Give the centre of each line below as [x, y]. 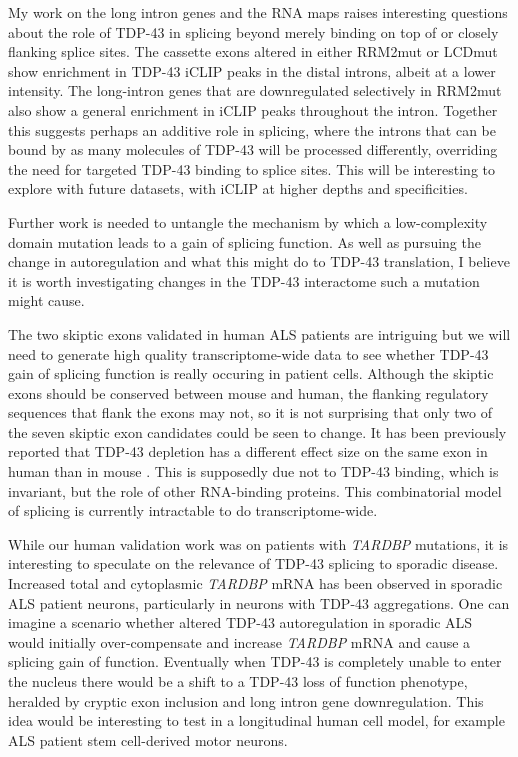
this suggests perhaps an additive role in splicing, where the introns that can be [252, 129]
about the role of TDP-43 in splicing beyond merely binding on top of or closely [253, 31]
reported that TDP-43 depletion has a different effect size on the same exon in [248, 451]
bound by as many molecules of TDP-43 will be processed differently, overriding [253, 149]
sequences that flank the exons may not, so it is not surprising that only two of [250, 412]
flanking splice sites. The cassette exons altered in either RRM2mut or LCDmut [253, 51]
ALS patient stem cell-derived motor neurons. [148, 739]
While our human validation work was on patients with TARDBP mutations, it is [258, 543]
